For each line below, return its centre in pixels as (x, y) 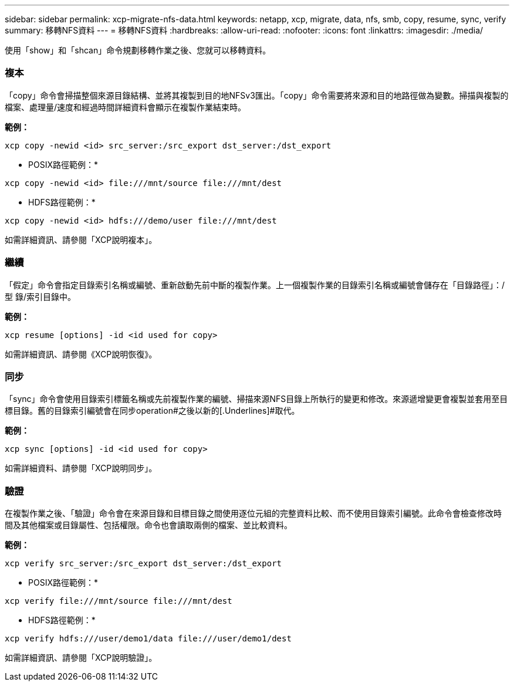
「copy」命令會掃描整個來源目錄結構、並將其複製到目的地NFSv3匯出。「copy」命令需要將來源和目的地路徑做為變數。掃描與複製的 (257, 95)
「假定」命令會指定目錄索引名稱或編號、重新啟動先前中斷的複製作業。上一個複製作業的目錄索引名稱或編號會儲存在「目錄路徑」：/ (255, 285)
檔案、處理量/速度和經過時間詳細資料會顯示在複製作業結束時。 (126, 107)
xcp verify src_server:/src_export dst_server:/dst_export (143, 563)
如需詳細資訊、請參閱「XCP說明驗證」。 (81, 658)
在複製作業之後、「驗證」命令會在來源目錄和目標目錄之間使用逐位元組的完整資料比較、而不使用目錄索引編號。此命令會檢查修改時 (253, 513)
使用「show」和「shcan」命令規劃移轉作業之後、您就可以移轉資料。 (138, 50)
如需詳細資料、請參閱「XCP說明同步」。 (81, 468)
